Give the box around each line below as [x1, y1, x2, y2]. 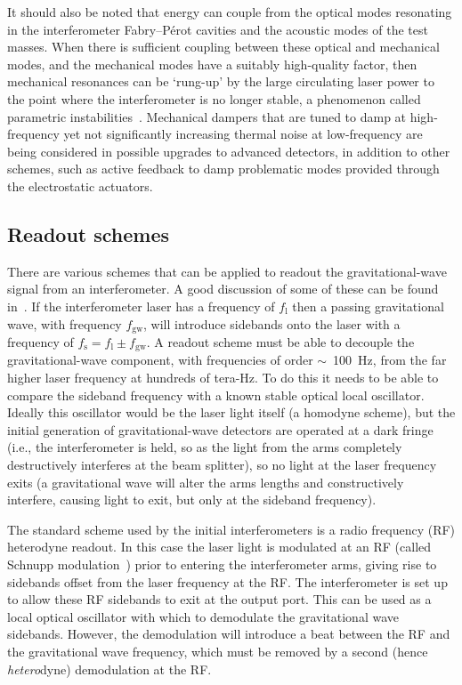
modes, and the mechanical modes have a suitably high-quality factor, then [7, 54, 417, 73]
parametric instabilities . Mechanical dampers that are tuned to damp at [7, 107, 407, 125]
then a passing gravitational [292, 296, 444, 315]
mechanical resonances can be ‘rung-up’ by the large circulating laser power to [7, 72, 434, 91]
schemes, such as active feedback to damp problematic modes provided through [7, 159, 440, 178]
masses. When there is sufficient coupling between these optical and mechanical [7, 37, 440, 56]
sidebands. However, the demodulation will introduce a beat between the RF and [7, 625, 450, 643]
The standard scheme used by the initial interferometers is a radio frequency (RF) [7, 520, 456, 538]
